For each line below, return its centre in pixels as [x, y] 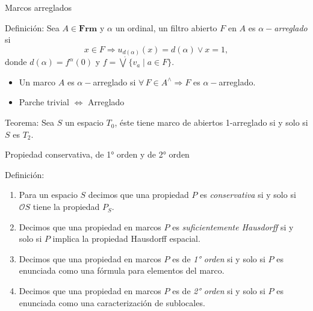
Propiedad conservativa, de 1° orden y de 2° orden [97, 154]
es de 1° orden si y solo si [219, 258]
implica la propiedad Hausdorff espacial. [126, 239]
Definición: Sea [32, 27]
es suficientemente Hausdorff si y [233, 226]
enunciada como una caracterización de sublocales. [112, 302]
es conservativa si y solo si [248, 195]
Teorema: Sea [30, 122]
